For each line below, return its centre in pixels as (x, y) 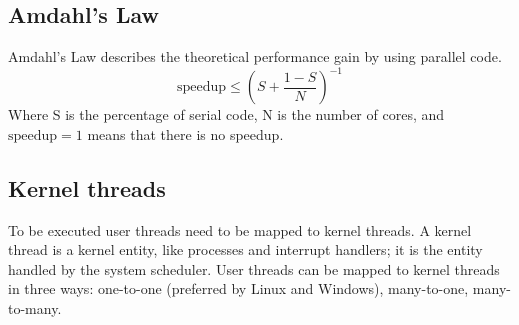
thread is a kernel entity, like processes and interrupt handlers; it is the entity (245, 249)
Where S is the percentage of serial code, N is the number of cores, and (226, 114)
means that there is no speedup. (185, 133)
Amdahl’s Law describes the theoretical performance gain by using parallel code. (255, 56)
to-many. (35, 308)
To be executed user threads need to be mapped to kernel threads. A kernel (240, 229)
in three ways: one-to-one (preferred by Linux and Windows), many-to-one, (238, 288)
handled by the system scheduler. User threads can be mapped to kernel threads (254, 268)
